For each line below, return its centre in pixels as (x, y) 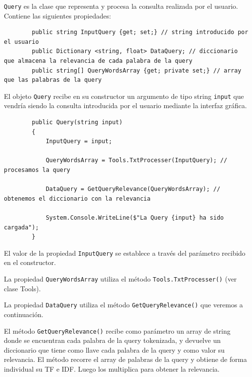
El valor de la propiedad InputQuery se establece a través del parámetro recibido (125, 253)
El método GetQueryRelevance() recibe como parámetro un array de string (117, 330)
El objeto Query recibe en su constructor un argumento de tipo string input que (124, 96)
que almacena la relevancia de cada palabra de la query (98, 61)
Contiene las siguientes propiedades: (58, 15)
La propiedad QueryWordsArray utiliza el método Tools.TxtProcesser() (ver (120, 279)
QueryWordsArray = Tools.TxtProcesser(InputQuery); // (136, 160)
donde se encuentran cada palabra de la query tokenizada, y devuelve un (112, 340)
